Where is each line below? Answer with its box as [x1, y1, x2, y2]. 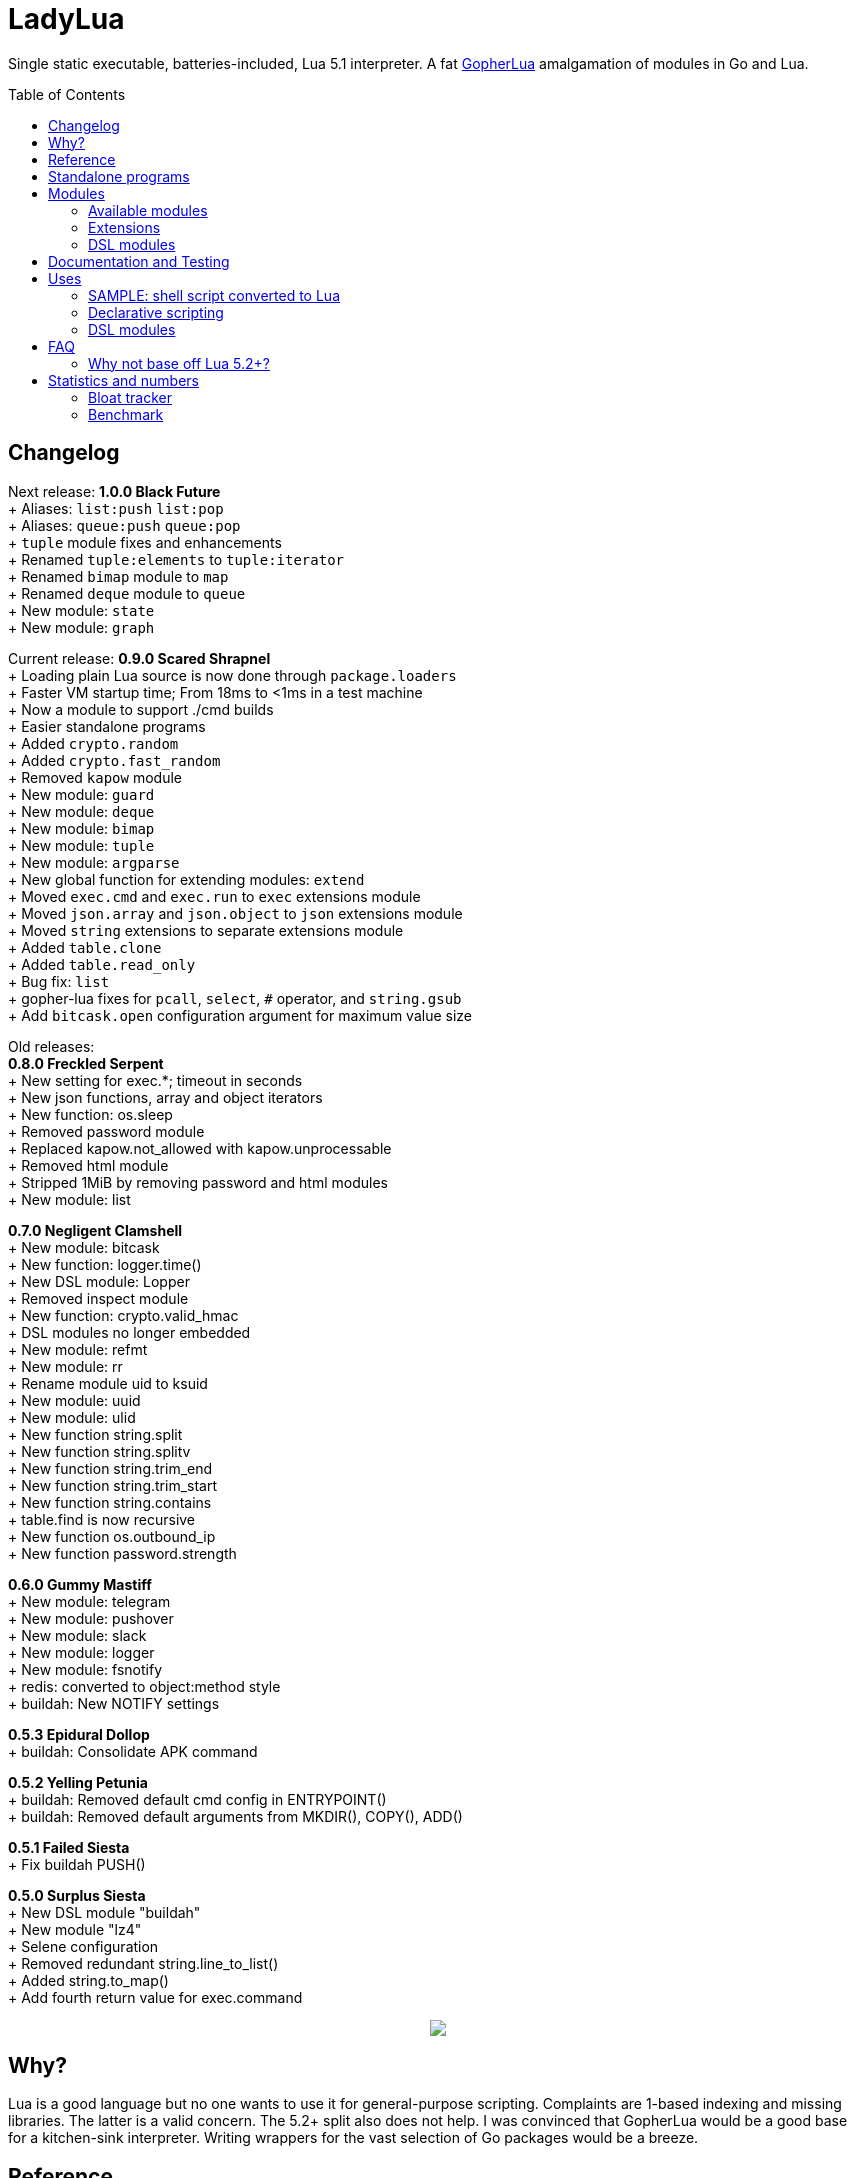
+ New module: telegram [8, 1592, 171, 1610]
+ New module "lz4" [8, 1920, 142, 1938]
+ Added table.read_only [8, 955, 196, 973]
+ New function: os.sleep [8, 1105, 173, 1123]
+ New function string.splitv [8, 1442, 191, 1460]
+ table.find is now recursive [8, 1510, 196, 1528]
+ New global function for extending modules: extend [8, 870, 365, 888]
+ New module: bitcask [8, 1238, 160, 1256]
